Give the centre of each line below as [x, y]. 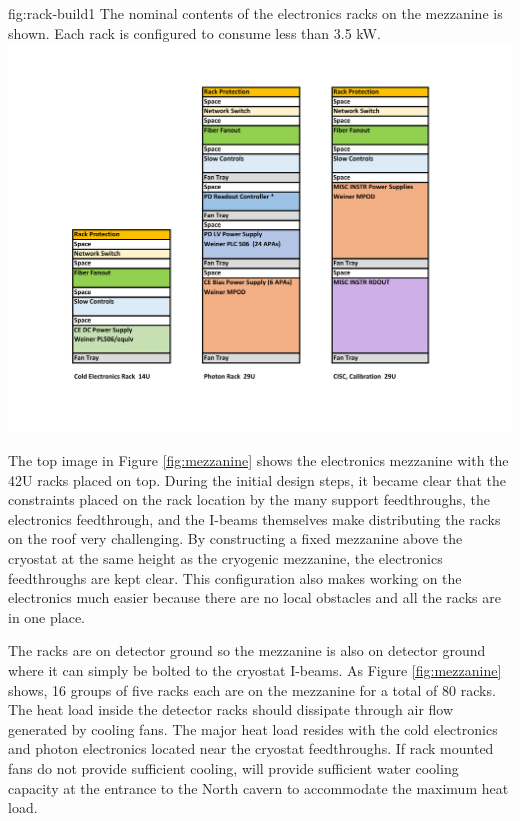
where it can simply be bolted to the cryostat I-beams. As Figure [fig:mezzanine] [255, 670]
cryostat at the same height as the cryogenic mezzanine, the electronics [225, 558]
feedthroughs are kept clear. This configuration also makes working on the [235, 577]
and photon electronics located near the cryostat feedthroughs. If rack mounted [251, 748]
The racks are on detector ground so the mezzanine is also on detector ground [247, 650]
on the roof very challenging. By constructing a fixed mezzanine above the [235, 538]
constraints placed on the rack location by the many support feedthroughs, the [249, 499]
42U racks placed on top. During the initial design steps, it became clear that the [257, 479]
